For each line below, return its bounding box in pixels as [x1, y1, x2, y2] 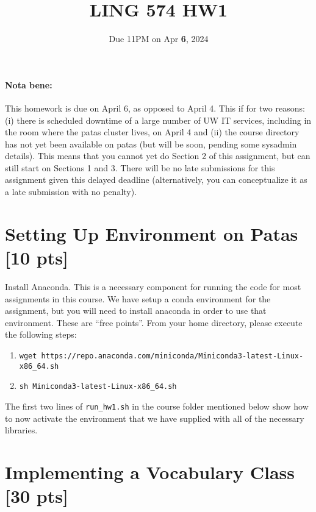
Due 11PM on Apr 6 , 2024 [109, 32, 209, 45]
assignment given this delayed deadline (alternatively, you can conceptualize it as [5, 173, 307, 186]
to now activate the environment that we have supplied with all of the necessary [5, 411, 304, 424]
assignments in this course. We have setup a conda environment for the [5, 292, 271, 305]
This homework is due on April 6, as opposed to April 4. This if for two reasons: [5, 101, 305, 114]
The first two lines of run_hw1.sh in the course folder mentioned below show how [5, 399, 309, 412]
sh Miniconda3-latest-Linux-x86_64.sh [19, 382, 177, 391]
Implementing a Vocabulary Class [5, 459, 295, 484]
